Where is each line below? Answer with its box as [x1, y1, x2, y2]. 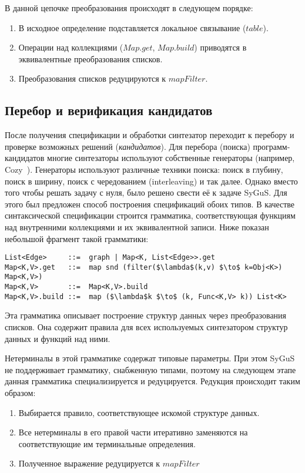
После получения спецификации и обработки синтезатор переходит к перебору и [5, 129, 294, 141]
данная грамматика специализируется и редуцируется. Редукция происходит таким [5, 375, 300, 387]
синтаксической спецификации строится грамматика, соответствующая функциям [5, 209, 296, 222]
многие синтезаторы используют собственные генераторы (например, [47, 152, 295, 164]
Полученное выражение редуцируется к [18, 457, 160, 469]
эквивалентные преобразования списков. [18, 52, 163, 65]
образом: [5, 386, 36, 398]
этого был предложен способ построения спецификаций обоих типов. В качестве [5, 197, 295, 210]
